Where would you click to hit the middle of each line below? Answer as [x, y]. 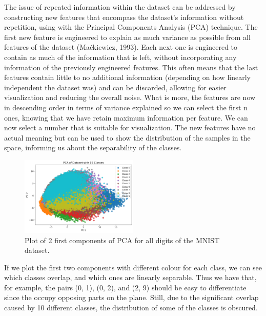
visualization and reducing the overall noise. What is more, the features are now [130, 97]
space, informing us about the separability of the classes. [93, 147]
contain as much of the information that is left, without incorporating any [120, 57]
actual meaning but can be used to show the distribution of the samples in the [127, 137]
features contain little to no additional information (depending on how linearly [127, 77]
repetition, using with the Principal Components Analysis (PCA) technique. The [131, 27]
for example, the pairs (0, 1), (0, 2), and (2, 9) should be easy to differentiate [125, 287]
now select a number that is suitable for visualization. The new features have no [130, 127]
